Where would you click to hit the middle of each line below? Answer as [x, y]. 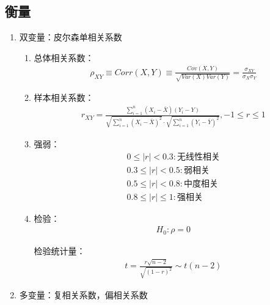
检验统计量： [60, 250]
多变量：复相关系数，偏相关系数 [83, 294]
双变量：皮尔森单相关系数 [71, 37]
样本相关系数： [64, 97]
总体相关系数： [64, 57]
